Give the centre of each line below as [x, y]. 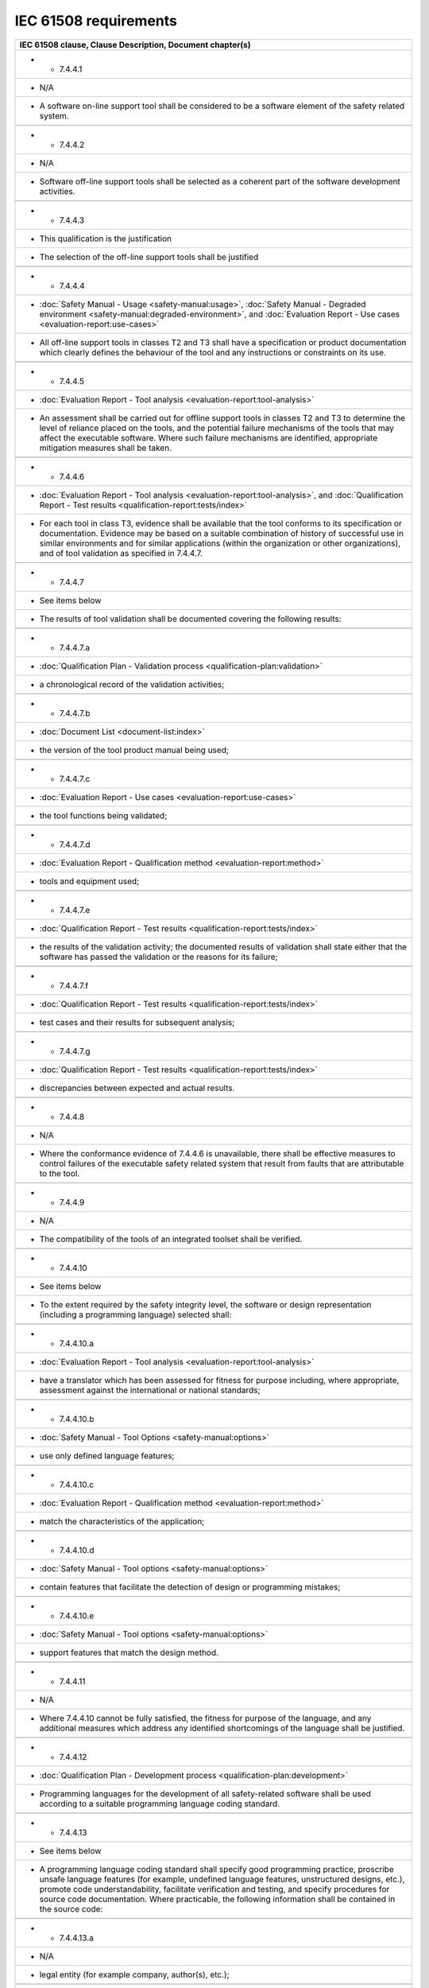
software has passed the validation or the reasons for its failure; [158, 957]
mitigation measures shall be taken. [106, 448]
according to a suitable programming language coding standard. [160, 1804]
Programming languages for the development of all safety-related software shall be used [205, 1793]
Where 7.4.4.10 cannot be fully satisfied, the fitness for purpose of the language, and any [205, 1718]
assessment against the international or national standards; [150, 1390]
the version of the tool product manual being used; [134, 750]
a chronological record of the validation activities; [132, 684]
